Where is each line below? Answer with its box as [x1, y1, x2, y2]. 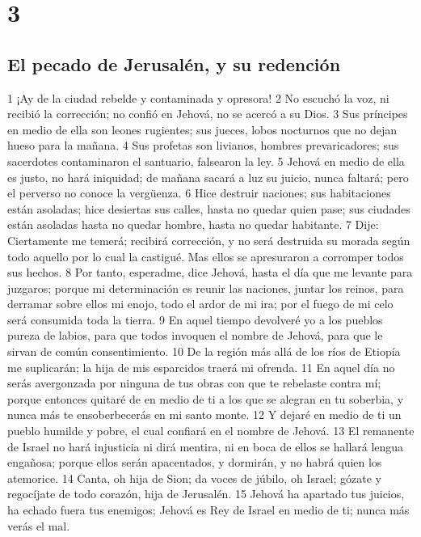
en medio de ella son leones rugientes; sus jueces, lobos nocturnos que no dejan [7, 121, 398, 137]
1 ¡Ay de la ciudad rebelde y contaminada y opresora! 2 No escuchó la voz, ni [7, 89, 389, 106]
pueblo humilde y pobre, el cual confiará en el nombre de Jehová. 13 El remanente [7, 422, 415, 439]
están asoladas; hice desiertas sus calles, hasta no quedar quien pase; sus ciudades [7, 200, 410, 217]
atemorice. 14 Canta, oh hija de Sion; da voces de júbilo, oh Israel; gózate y [7, 469, 381, 486]
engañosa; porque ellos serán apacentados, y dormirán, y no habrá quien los [7, 454, 382, 471]
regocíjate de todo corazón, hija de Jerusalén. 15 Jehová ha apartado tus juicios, [7, 485, 405, 502]
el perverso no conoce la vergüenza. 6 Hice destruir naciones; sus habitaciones [7, 184, 391, 201]
